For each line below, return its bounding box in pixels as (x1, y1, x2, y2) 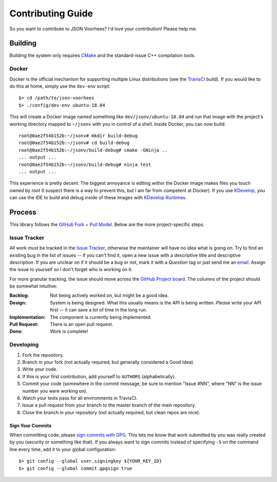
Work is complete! (50, 329, 88, 335)
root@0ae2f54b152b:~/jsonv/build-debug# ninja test (18, 162, 151, 167)
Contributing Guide (9, 8, 93, 19)
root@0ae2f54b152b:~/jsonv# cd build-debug (18, 140, 130, 146)
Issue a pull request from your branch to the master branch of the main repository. (22, 402, 196, 408)
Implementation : (9, 314, 46, 320)
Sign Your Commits (9, 422, 52, 429)
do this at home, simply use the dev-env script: (9, 83, 110, 89)
